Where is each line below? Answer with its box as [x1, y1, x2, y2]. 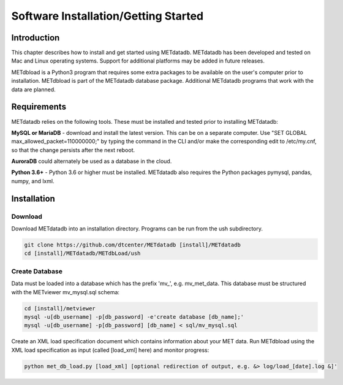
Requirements [11, 102, 67, 112]
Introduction [11, 32, 60, 43]
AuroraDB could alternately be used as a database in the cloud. [11, 158, 172, 165]
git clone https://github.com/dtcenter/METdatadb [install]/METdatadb [24, 242, 241, 248]
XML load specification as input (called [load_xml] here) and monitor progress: [11, 346, 209, 354]
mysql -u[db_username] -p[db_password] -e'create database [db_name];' [24, 313, 244, 320]
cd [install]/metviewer [24, 305, 96, 312]
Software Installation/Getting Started [11, 9, 204, 23]
